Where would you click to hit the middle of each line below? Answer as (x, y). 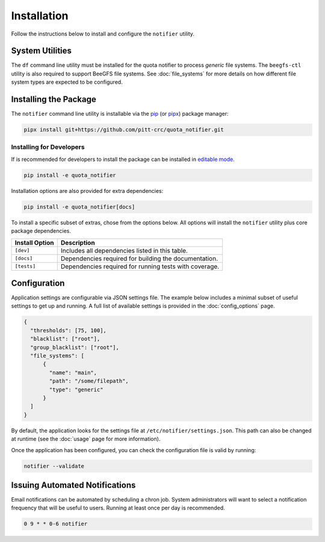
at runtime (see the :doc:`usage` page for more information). (86, 439)
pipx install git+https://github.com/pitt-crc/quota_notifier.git (124, 130)
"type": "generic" (76, 389)
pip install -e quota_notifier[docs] (79, 207)
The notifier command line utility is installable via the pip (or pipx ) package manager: (120, 114)
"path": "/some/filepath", (89, 381)
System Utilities (42, 51)
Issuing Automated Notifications (73, 485)
